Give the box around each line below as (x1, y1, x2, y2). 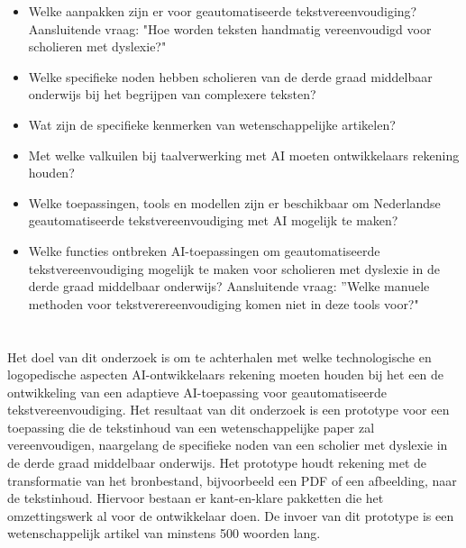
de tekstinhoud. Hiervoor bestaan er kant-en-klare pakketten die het (7, 489, 384, 507)
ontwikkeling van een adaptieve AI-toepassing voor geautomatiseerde (7, 382, 388, 401)
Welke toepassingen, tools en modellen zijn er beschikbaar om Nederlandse (28, 193, 441, 212)
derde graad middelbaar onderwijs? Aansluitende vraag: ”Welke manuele (28, 277, 430, 296)
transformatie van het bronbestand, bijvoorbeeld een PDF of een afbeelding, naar (7, 470, 457, 489)
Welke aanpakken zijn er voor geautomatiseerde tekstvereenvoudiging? (28, 2, 417, 20)
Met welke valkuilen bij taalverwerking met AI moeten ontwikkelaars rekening (28, 145, 460, 164)
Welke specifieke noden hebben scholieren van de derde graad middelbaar (28, 67, 433, 86)
